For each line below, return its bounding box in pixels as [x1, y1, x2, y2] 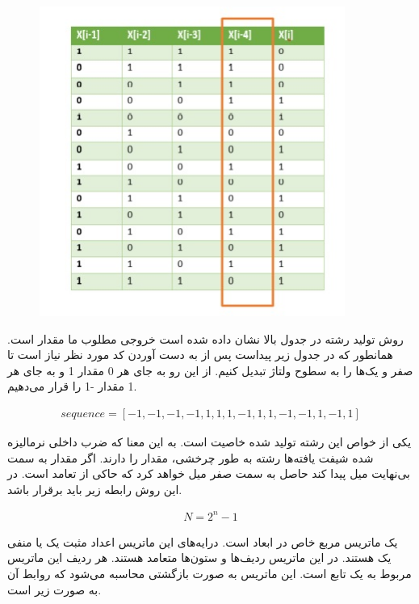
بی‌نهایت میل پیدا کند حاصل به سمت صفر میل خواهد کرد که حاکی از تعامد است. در [7, 465, 410, 482]
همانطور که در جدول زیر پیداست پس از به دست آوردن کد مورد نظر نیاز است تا [7, 346, 393, 363]
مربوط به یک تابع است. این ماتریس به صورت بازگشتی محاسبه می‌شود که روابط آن [7, 565, 412, 582]
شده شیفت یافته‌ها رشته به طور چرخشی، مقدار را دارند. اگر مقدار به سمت [7, 449, 374, 466]
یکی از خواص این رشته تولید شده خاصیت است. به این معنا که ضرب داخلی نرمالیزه [7, 433, 412, 450]
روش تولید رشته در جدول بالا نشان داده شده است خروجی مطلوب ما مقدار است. [7, 330, 404, 347]
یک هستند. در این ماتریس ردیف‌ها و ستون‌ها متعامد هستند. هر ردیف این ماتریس [7, 549, 392, 566]
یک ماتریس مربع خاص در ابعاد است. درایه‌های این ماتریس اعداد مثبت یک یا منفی [7, 533, 398, 550]
